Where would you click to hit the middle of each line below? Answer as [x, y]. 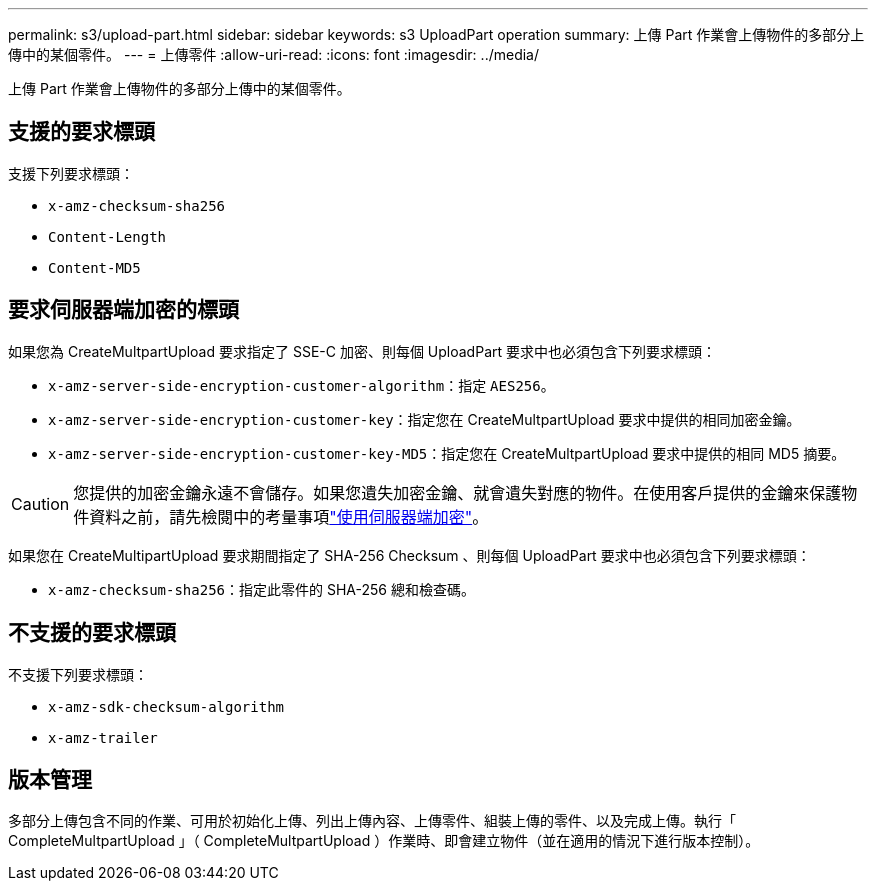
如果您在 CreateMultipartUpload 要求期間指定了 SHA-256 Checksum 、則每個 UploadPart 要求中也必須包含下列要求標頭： [409, 555]
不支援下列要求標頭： [78, 674]
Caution [40, 503]
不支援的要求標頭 [92, 633]
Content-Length [107, 236]
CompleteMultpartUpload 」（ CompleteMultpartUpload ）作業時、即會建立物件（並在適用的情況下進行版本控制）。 [384, 841]
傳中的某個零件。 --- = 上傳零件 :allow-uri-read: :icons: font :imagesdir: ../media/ [274, 54]
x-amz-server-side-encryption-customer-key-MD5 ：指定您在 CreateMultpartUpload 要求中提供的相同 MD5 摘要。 [447, 453]
